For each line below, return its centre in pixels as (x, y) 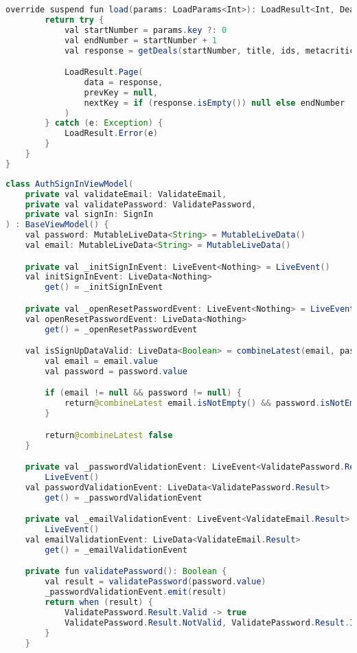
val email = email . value (101, 361)
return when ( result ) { (99, 603)
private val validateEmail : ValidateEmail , (126, 194)
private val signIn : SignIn (89, 215)
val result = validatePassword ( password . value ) (156, 582)
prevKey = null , (121, 92)
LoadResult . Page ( (104, 72)
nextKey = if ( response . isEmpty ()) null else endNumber (215, 103)
